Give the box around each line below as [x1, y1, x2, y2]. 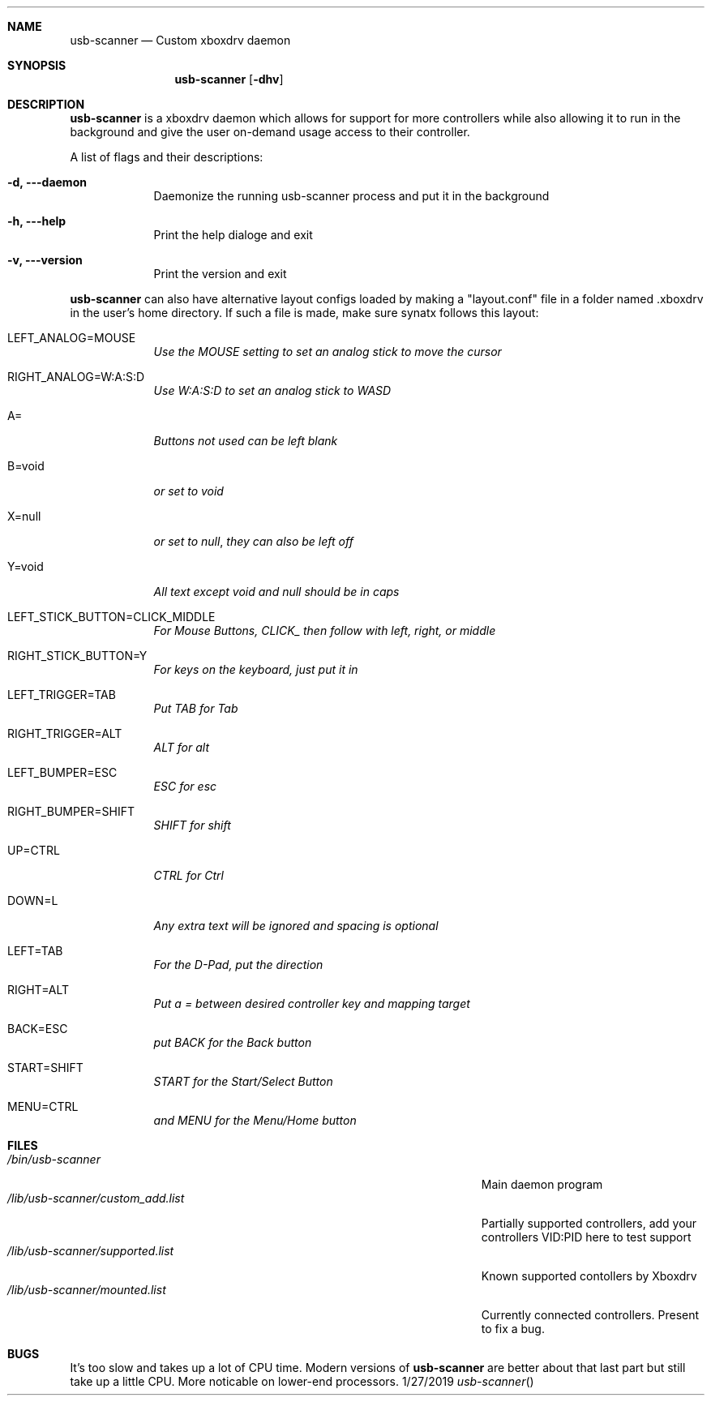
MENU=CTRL [7, 1100, 79, 1113]
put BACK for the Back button [153, 1035, 312, 1049]
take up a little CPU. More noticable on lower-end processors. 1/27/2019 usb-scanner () [70, 1374, 534, 1388]
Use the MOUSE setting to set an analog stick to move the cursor [153, 345, 502, 358]
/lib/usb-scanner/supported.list [7, 1244, 174, 1258]
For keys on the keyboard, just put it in [153, 662, 358, 676]
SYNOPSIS [7, 58, 66, 72]
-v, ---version [7, 253, 83, 267]
